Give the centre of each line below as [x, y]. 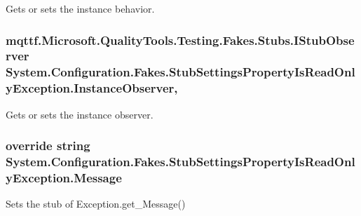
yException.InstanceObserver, [92, 88]
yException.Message [64, 177]
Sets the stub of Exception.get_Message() [96, 204]
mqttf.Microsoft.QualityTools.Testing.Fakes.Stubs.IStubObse [180, 40]
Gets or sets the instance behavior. [80, 8]
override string [48, 146]
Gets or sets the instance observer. [80, 114]
